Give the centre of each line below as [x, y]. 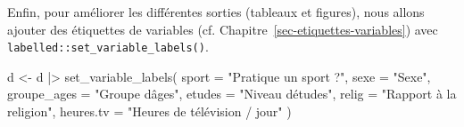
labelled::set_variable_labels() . [108, 47]
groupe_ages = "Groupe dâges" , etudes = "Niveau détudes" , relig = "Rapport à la [232, 94]
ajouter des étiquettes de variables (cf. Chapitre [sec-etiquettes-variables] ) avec [223, 29]
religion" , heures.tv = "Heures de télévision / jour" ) [149, 111]
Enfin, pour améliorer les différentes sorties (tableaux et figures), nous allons [216, 12]
